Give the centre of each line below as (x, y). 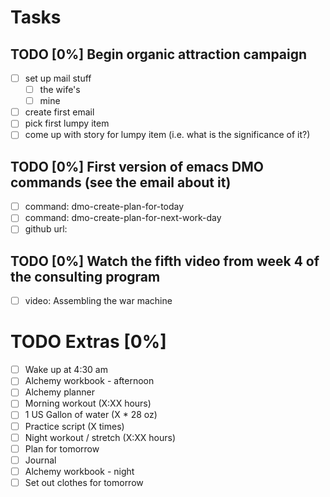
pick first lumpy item (67, 123)
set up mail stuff (58, 78)
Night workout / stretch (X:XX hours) (100, 437)
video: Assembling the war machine (98, 301)
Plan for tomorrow (62, 448)
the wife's (60, 90)
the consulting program (85, 276)
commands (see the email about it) (121, 182)
